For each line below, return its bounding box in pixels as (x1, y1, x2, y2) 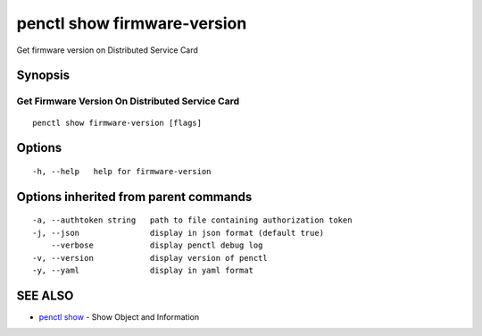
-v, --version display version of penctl (32, 253, 268, 263)
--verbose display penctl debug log (50, 240, 263, 250)
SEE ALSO (16, 288, 74, 303)
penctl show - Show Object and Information (38, 311, 200, 322)
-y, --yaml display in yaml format (32, 265, 254, 275)
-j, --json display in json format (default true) (32, 228, 325, 238)
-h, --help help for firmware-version (32, 166, 212, 176)
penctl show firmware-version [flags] (32, 117, 203, 128)
